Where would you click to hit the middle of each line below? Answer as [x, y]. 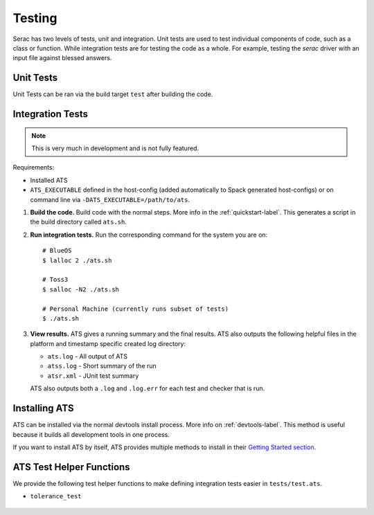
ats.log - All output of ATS [88, 356]
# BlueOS [57, 251]
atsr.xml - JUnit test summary [93, 376]
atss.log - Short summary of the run [102, 366]
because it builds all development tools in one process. [91, 434]
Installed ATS [49, 180]
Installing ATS [43, 408]
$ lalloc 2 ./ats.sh [77, 260]
